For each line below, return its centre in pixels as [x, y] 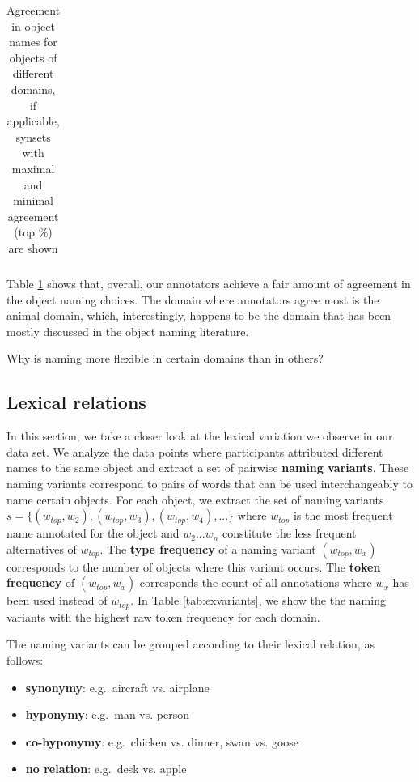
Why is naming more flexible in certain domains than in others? [165, 358]
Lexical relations [76, 402]
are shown [33, 247]
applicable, [33, 121]
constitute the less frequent [290, 533]
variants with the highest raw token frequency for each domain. [163, 616]
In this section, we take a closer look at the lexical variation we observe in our [200, 436]
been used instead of [57, 600]
